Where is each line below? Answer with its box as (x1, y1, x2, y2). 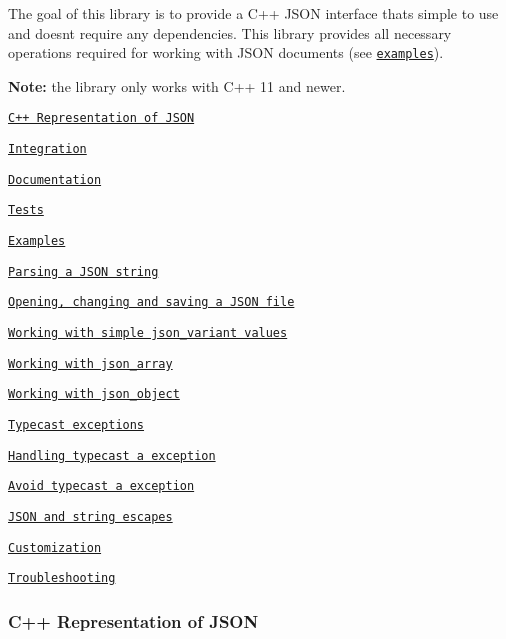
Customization (8, 540, 102, 555)
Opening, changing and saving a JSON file (8, 295, 295, 310)
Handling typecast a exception (8, 448, 216, 463)
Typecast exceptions (8, 418, 145, 432)
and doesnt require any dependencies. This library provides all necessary (8, 22, 452, 43)
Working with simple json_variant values (8, 326, 288, 341)
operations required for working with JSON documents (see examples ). (8, 42, 444, 63)
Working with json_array (8, 356, 173, 371)
